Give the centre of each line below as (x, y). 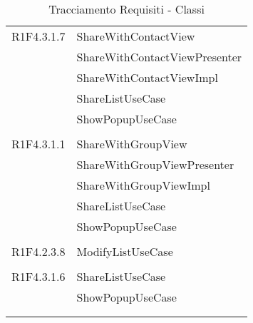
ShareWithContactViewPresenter (159, 57)
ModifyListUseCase (125, 251)
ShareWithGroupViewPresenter (155, 164)
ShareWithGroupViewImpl (143, 185)
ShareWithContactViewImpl (147, 77)
